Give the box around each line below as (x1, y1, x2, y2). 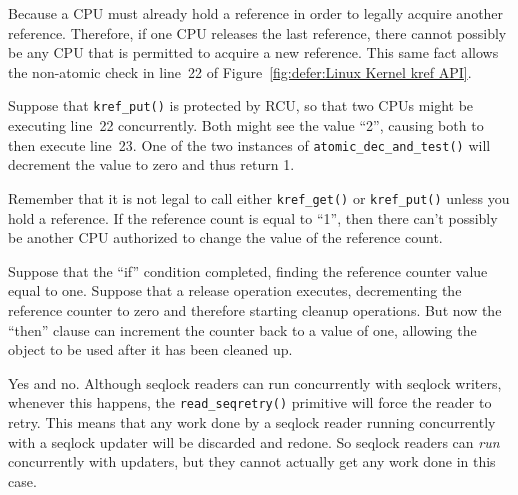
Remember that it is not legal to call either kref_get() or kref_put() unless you (8, 187, 510, 208)
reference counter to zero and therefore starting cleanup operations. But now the (8, 299, 502, 320)
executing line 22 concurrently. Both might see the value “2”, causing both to (8, 115, 484, 136)
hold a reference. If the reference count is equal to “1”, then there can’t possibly (8, 207, 498, 228)
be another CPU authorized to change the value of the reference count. (8, 227, 443, 248)
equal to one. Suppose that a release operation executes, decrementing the (8, 280, 462, 301)
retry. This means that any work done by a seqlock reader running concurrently (8, 411, 496, 432)
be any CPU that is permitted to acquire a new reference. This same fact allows (8, 42, 499, 63)
